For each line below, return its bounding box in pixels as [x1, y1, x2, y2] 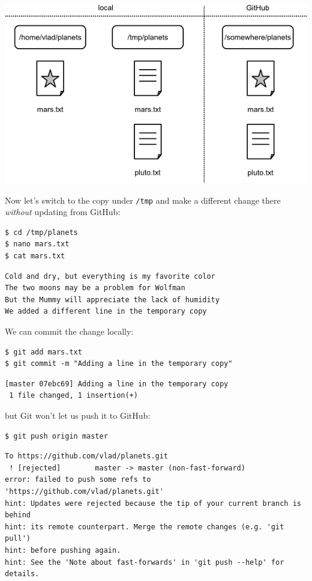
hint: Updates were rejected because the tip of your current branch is [5, 499, 301, 508]
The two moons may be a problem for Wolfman [5, 284, 185, 293]
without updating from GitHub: [5, 205, 121, 218]
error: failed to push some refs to [5, 475, 151, 484]
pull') [5, 534, 31, 543]
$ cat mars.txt [5, 252, 65, 261]
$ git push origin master [5, 431, 108, 440]
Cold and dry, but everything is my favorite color [5, 272, 215, 281]
